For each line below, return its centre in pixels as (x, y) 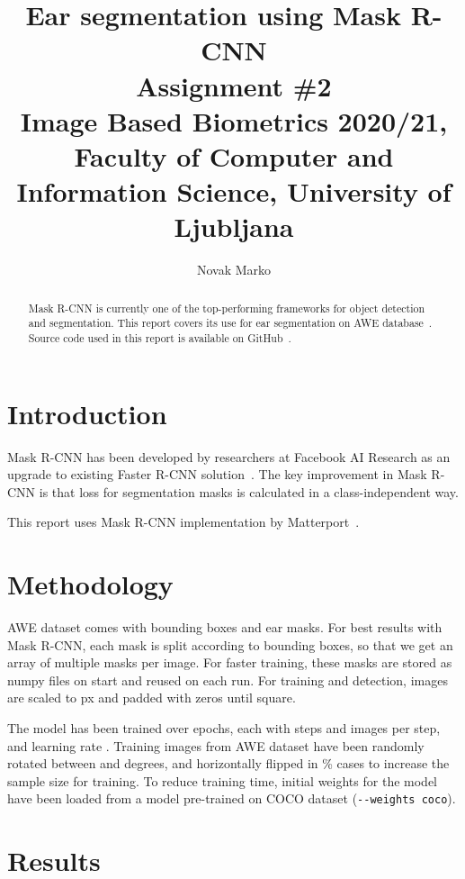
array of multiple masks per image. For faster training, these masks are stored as (230, 662)
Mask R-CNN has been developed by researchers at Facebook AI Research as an (229, 456)
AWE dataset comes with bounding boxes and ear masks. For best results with (225, 627)
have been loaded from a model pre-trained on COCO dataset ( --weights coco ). (232, 798)
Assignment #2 (234, 85)
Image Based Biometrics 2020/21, (234, 120)
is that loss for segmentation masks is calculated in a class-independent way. (249, 491)
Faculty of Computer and (234, 155)
